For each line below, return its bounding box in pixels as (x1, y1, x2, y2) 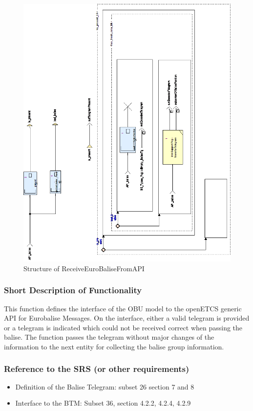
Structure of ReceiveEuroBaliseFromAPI (23, 263, 145, 273)
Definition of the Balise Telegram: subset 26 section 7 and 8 (15, 381, 194, 391)
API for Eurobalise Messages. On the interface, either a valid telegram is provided (4, 313, 250, 323)
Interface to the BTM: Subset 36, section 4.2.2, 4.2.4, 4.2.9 (15, 398, 191, 408)
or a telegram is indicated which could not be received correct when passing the (4, 322, 243, 332)
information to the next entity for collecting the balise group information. (4, 342, 224, 352)
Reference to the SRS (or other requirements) (4, 362, 190, 374)
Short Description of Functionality (4, 284, 142, 296)
